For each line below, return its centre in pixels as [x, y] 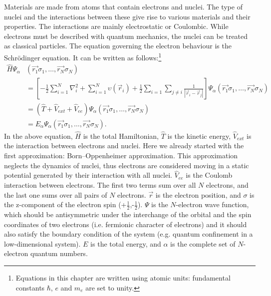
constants [30, 287]
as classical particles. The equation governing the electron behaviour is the [118, 46]
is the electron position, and [198, 194]
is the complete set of [203, 243]
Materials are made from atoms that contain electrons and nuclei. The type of [123, 6]
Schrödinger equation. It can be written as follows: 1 [83, 56]
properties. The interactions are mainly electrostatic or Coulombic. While [116, 26]
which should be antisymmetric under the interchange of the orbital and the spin [128, 214]
